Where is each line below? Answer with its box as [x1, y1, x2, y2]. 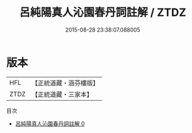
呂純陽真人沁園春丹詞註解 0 [15, 120, 85, 127]
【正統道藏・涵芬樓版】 [31, 79, 100, 87]
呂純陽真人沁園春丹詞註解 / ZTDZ [19, 5, 186, 20]
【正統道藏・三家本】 [31, 90, 94, 98]
